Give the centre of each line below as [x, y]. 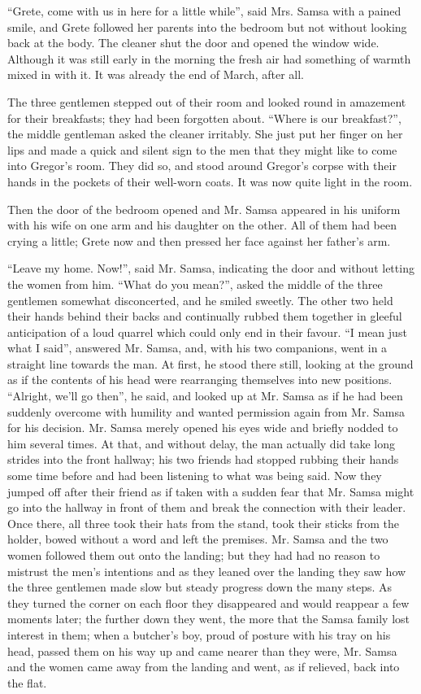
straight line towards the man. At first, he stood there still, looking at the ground [210, 363]
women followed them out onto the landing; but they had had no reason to [194, 555]
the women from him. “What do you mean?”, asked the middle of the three [195, 284]
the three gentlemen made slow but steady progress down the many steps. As [200, 587]
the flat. [27, 682]
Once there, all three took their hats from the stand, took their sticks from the [203, 523]
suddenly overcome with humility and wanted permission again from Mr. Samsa [206, 411]
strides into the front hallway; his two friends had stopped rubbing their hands [203, 459]
